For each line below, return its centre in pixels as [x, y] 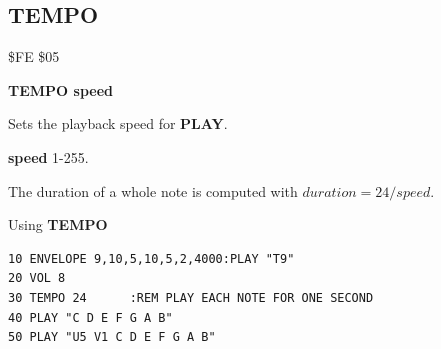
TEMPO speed [60, 89]
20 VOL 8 [37, 278]
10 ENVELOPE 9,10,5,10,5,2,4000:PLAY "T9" [151, 258]
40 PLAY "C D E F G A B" [90, 317]
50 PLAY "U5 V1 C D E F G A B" [112, 337]
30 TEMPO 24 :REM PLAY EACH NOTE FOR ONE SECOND [191, 297]
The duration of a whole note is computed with [153, 190]
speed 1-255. [48, 156]
